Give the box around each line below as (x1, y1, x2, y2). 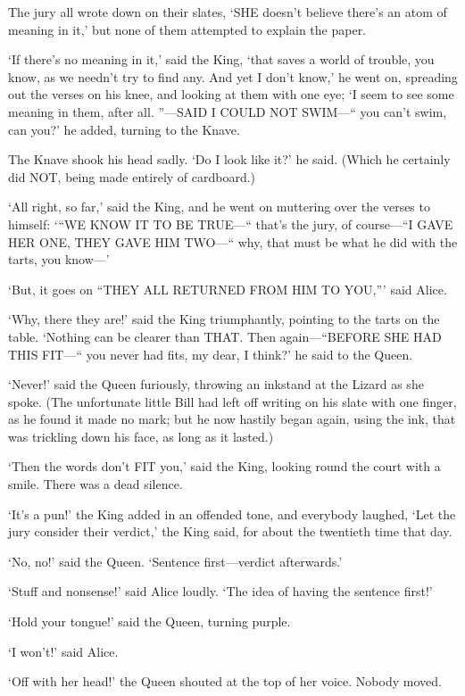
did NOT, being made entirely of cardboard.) (8, 167, 256, 186)
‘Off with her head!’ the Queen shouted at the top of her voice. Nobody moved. (8, 672, 442, 691)
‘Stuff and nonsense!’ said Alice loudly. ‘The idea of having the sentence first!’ (8, 582, 433, 601)
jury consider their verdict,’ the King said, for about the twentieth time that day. (8, 522, 453, 541)
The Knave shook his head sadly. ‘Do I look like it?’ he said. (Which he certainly (8, 150, 451, 169)
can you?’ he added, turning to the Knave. (8, 120, 240, 138)
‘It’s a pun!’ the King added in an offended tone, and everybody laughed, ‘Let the (8, 504, 456, 523)
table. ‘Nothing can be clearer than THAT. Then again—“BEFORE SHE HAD (8, 327, 442, 345)
